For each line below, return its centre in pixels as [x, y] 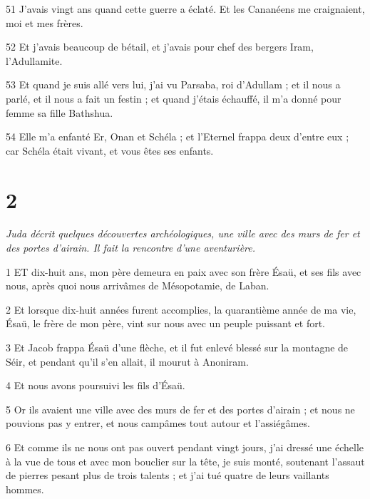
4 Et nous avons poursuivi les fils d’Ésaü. [96, 385]
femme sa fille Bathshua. [60, 112]
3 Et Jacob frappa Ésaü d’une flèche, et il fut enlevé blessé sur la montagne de [177, 348]
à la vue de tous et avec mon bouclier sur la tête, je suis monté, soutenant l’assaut [185, 461]
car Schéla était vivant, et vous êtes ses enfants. [110, 150]
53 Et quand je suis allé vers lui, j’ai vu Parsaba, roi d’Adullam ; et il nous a [173, 84]
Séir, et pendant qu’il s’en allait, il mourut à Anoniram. [127, 361]
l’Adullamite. [34, 60]
